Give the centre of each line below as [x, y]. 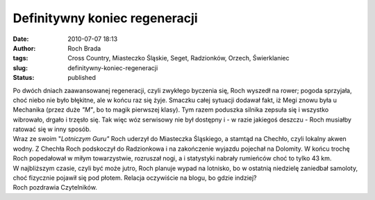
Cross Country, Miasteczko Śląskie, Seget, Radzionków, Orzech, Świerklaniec [178, 58]
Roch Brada [84, 48]
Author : [24, 48]
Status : [24, 78]
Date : [21, 39]
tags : [20, 58]
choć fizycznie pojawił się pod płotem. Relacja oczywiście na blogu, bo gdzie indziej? [135, 178]
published [82, 78]
